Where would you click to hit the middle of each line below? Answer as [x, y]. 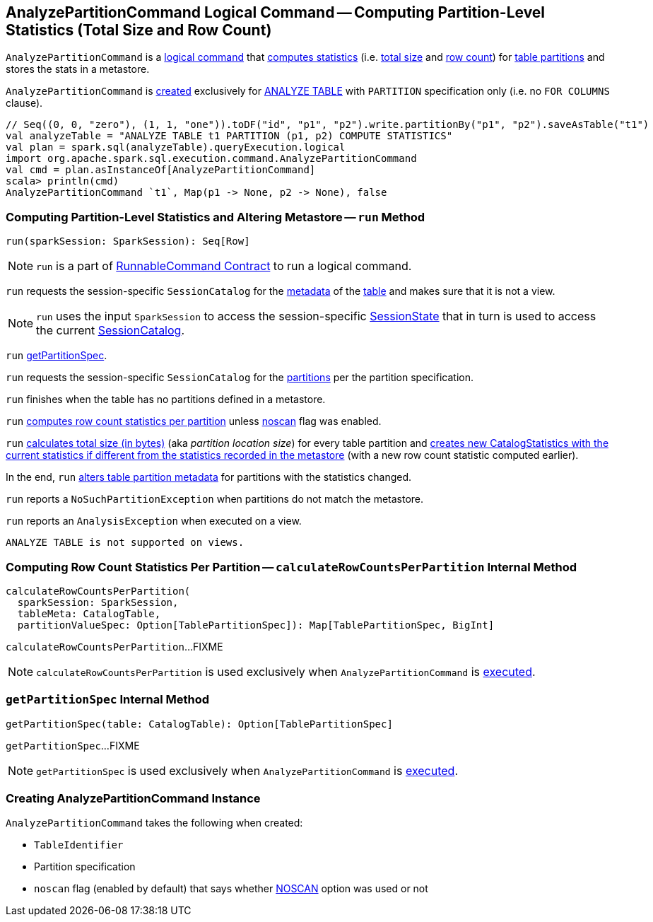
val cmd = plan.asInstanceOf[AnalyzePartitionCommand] [161, 170]
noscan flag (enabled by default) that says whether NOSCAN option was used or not [231, 889]
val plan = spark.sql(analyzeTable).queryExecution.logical [176, 147]
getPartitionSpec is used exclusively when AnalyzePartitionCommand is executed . [247, 770]
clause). [24, 103]
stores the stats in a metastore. [78, 69]
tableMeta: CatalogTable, [89, 613]
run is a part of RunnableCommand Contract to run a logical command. [224, 266]
